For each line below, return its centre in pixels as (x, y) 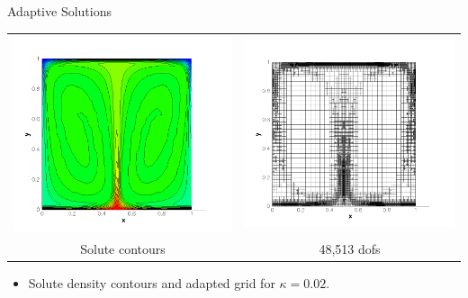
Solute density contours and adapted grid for (152, 282)
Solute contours (123, 248)
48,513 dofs (350, 248)
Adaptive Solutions (59, 11)
